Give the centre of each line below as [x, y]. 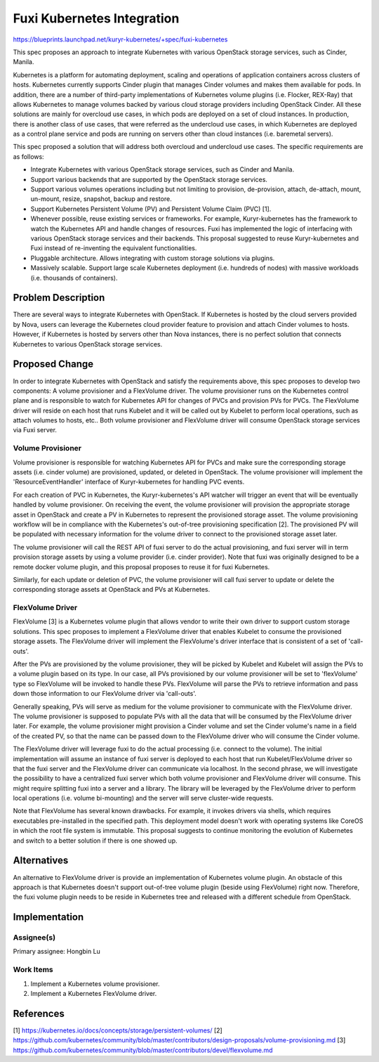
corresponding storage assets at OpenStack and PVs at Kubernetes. [112, 590]
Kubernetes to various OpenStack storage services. [88, 344]
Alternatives [41, 861]
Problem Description [59, 298]
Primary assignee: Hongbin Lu [57, 952]
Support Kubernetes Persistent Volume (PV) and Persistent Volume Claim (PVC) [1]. [151, 209]
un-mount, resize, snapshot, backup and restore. [101, 199]
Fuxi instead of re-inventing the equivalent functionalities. [114, 248]
